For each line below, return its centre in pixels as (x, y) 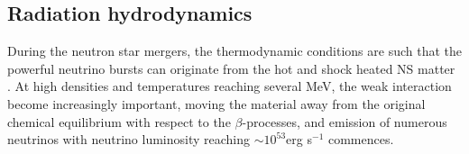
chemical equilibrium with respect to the (119, 121)
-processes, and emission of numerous (345, 121)
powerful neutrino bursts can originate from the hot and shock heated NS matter (231, 68)
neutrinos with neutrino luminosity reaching (129, 139)
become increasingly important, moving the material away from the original (216, 103)
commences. (361, 139)
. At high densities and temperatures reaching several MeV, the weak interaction (230, 86)
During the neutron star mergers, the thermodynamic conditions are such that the (235, 51)
